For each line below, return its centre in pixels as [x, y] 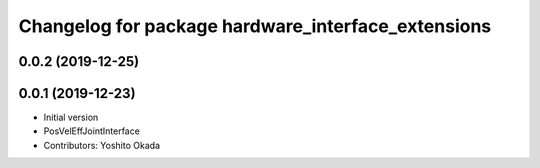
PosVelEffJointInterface [91, 131]
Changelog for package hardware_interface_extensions [255, 26]
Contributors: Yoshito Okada [101, 145]
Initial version [71, 117]
